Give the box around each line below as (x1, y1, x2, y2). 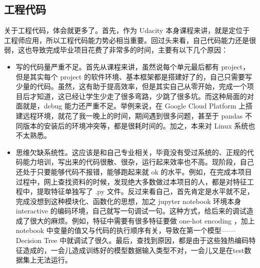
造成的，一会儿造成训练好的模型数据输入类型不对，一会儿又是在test (22, 244, 244, 255)
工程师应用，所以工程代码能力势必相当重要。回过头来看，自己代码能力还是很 (4, 34, 256, 45)
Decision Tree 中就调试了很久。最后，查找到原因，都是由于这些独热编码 (15, 235, 249, 245)
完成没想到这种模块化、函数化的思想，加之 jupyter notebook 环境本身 (15, 195, 241, 206)
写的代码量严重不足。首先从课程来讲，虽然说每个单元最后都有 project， (15, 61, 250, 71)
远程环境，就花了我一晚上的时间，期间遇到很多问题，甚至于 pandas (22, 110, 243, 120)
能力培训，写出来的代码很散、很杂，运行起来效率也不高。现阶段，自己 (22, 156, 254, 167)
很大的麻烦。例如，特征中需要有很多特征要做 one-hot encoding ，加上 (29, 215, 255, 225)
